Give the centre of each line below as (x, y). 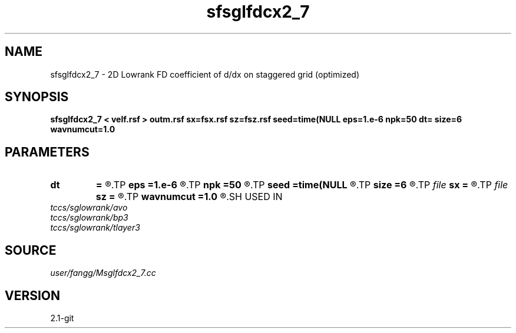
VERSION (33, 295)
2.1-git (62, 318)
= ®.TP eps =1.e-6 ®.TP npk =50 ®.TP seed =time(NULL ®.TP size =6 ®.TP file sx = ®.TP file (302, 185)
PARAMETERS (47, 152)
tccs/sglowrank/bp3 (89, 218)
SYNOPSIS (37, 97)
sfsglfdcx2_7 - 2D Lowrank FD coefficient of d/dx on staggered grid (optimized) (205, 74)
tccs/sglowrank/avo (89, 208)
